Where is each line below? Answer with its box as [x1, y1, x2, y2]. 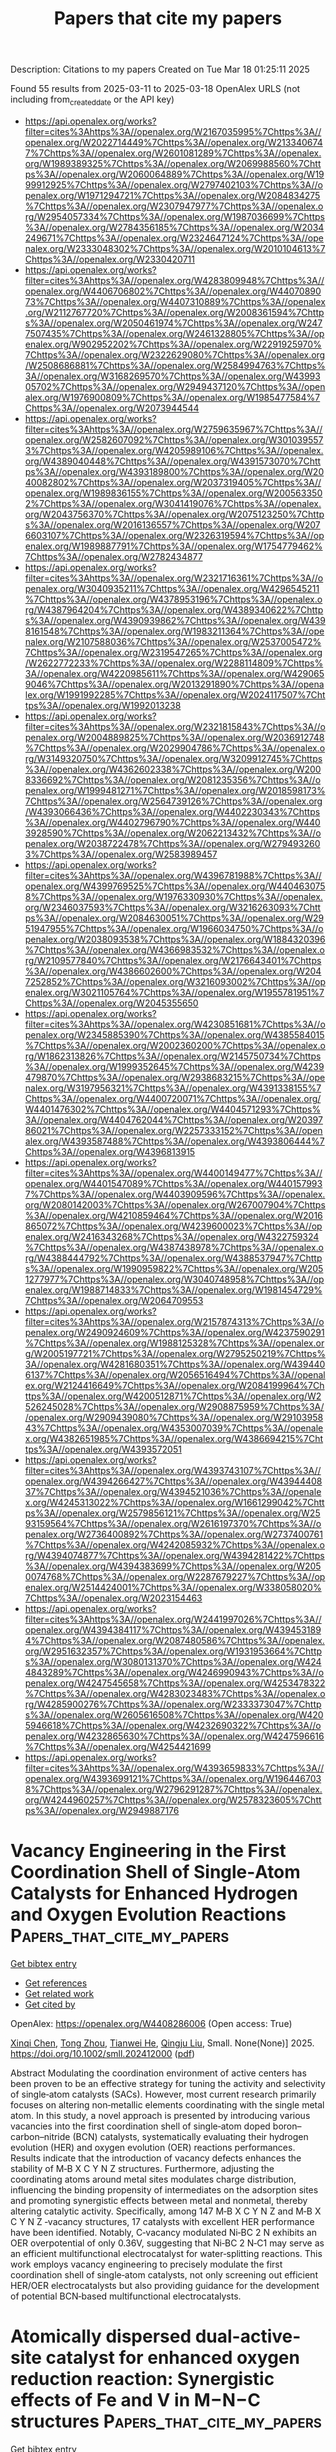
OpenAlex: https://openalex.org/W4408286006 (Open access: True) [10, 2017, 293, 2029]
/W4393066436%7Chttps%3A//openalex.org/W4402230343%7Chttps [24, 805, 321, 817]
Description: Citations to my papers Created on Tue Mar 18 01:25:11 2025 [10, 63, 310, 76]
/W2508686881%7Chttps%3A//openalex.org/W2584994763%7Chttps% [24, 359, 326, 371]
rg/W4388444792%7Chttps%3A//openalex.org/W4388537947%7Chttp [24, 1252, 323, 1264]
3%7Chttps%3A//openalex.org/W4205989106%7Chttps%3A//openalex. [24, 444, 324, 456]
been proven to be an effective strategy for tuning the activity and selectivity [10, 2077, 326, 2089]
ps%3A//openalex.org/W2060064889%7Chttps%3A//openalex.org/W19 [24, 168, 325, 180]
